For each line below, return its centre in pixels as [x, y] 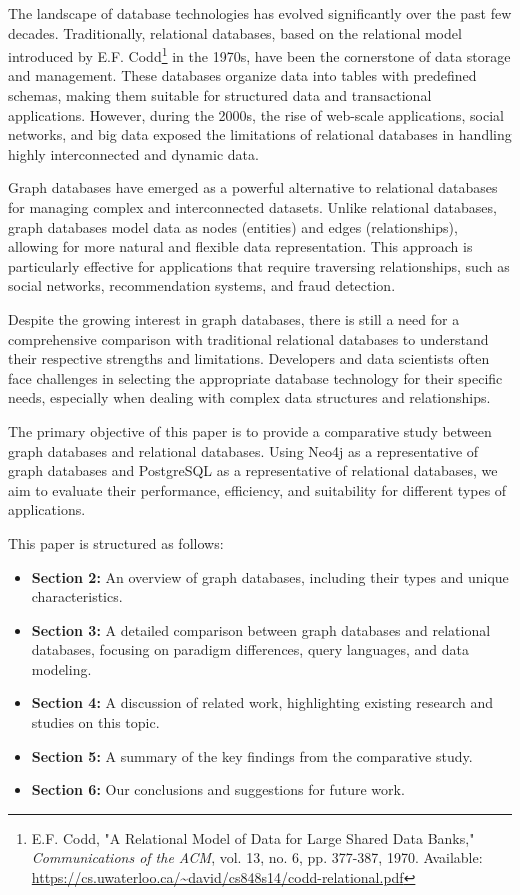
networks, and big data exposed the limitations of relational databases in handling [260, 134]
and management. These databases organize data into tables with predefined [242, 75]
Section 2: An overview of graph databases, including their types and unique [270, 576]
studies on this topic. [95, 722]
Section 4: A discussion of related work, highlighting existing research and [262, 702]
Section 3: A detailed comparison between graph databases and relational [261, 629]
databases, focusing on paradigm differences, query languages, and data [250, 649]
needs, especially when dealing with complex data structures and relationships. [249, 397]
